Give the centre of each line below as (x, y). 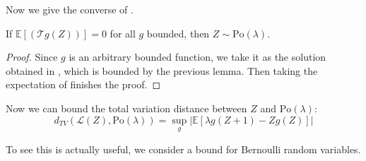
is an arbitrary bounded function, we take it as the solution (197, 57)
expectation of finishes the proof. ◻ (83, 84)
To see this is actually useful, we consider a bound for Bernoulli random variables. (183, 149)
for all (123, 33)
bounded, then (178, 33)
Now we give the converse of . (70, 9)
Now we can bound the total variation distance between (126, 108)
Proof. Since (32, 57)
